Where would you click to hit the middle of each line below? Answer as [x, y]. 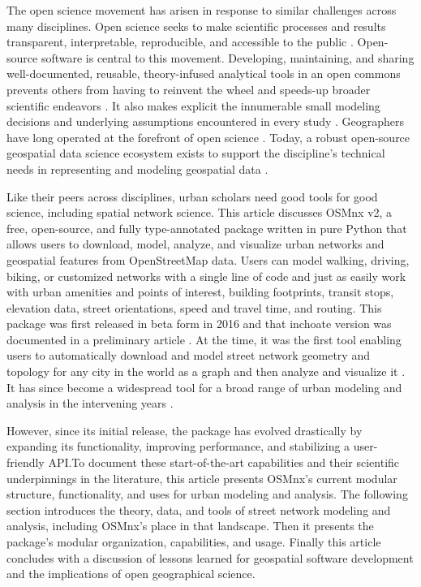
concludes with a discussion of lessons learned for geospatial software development [210, 557]
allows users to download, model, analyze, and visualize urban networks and [195, 244]
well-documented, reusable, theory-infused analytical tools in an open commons [204, 73]
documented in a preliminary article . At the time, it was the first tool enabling [204, 339]
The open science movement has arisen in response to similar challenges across [202, 10]
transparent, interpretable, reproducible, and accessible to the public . [180, 42]
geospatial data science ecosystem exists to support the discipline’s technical [196, 153]
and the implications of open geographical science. [131, 574]
